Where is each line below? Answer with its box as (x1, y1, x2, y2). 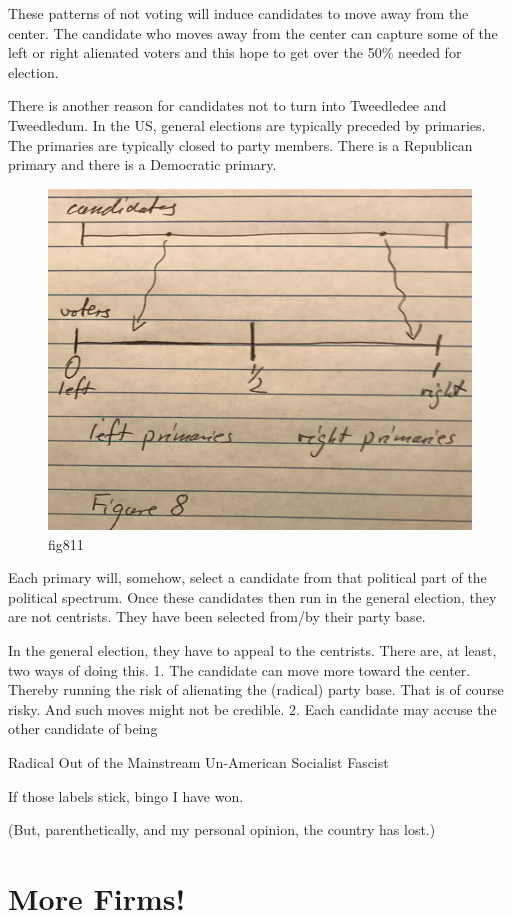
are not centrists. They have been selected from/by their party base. (8, 606, 426, 627)
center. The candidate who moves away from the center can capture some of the (8, 22, 498, 43)
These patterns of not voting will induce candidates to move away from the (8, 3, 469, 23)
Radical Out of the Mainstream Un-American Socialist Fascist (8, 751, 389, 772)
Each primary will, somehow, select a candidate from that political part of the (8, 567, 487, 588)
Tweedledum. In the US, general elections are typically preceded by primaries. (8, 114, 486, 135)
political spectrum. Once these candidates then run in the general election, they (8, 586, 497, 607)
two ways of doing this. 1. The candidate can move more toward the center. (8, 659, 471, 680)
